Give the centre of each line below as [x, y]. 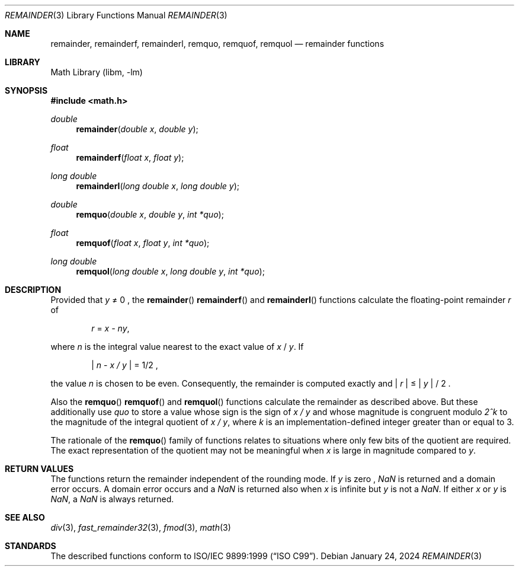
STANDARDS [31, 546]
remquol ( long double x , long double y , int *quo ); [170, 271]
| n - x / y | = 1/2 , [125, 365]
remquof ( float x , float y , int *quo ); [143, 243]
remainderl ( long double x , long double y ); [158, 186]
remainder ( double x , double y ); [137, 129]
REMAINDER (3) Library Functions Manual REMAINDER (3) [116, 15]
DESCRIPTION [33, 290]
